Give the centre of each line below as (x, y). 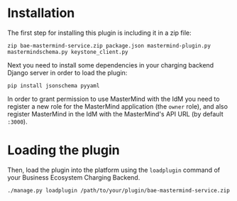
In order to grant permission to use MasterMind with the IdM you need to (114, 99)
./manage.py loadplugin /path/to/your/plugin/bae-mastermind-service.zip (119, 190)
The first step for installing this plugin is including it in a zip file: (99, 33)
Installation (41, 13)
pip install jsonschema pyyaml (54, 86)
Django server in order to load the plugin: (67, 72)
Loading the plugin (64, 150)
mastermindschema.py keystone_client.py (68, 52)
